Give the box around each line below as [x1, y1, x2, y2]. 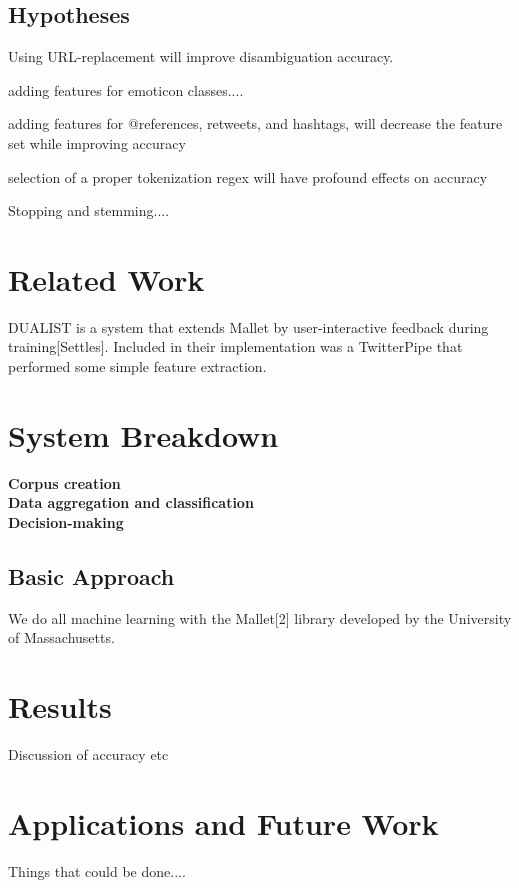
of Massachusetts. [8, 627, 115, 648]
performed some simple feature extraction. [8, 356, 267, 377]
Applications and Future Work [8, 802, 439, 843]
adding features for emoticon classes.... [8, 79, 244, 100]
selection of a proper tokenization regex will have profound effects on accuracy [8, 166, 488, 187]
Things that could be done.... [8, 860, 186, 881]
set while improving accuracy [8, 132, 186, 153]
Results [8, 686, 112, 727]
